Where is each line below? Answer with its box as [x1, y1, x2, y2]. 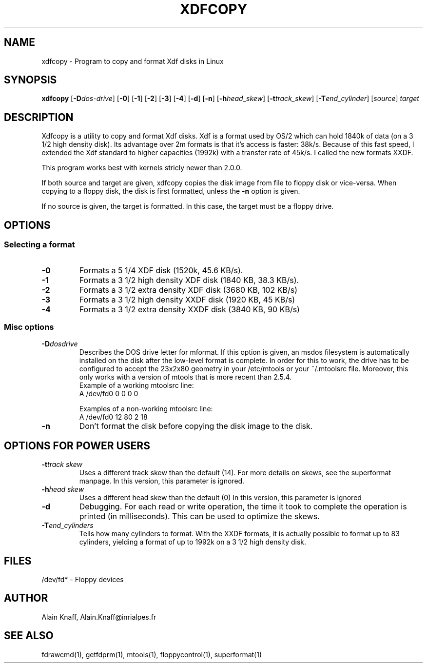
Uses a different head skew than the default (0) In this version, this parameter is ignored [79, 493, 362, 502]
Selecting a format [4, 240, 75, 250]
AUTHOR [4, 592, 48, 605]
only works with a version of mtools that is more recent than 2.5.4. [79, 373, 292, 382]
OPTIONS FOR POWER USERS [4, 439, 150, 452]
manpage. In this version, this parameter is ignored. [79, 477, 245, 485]
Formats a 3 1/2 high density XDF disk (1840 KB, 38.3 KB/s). [79, 275, 299, 285]
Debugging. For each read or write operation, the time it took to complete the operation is [79, 502, 407, 512]
